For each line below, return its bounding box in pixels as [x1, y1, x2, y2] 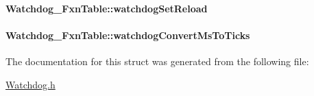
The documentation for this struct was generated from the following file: [5, 53, 309, 68]
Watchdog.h [5, 77, 56, 91]
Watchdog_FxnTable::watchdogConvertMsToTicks [5, 27, 250, 42]
